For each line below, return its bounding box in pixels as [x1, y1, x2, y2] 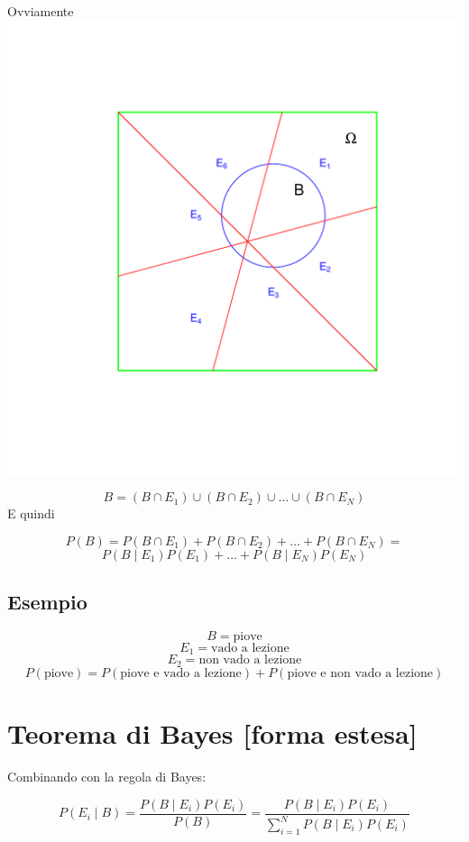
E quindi [7, 504, 55, 523]
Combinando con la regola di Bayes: [7, 767, 207, 786]
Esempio [7, 588, 87, 616]
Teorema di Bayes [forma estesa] [7, 715, 418, 752]
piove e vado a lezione [120, 666, 242, 680]
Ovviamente [7, 2, 74, 20]
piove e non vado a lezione [287, 666, 434, 680]
